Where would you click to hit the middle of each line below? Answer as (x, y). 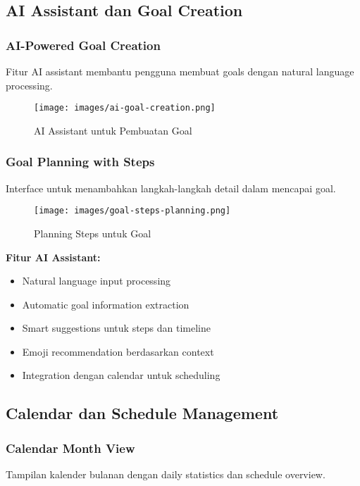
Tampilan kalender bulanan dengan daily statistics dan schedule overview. (166, 474)
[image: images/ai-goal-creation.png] (125, 108)
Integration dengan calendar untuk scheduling (121, 375)
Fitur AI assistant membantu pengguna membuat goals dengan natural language (180, 71)
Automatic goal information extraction (106, 304)
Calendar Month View (70, 448)
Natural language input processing (97, 281)
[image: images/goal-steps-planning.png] (132, 211)
